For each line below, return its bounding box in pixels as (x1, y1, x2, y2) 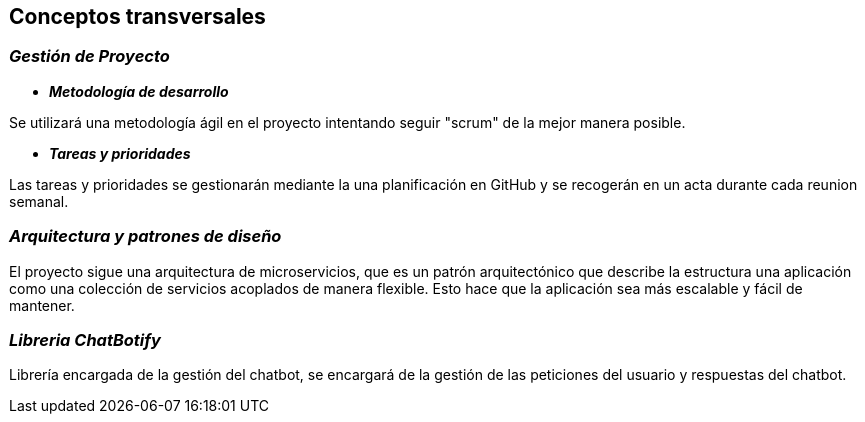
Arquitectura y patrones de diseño (9, 226, 282, 247)
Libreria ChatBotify (9, 329, 161, 350)
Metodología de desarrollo (49, 82, 229, 100)
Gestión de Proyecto (9, 46, 170, 67)
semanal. (9, 192, 69, 210)
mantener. (9, 296, 75, 314)
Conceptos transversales (9, 4, 266, 29)
